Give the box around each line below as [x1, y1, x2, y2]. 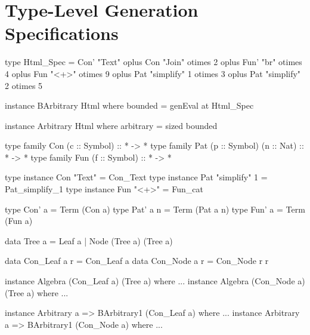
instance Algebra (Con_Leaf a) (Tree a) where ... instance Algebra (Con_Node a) [5, 275, 305, 287]
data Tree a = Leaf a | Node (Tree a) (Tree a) [5, 234, 173, 247]
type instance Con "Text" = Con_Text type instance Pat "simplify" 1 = [5, 171, 268, 183]
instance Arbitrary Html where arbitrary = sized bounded [5, 119, 218, 131]
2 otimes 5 [5, 79, 43, 91]
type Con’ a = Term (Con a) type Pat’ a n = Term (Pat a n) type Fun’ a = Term [5, 202, 305, 215]
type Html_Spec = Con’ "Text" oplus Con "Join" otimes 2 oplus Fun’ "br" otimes [5, 56, 302, 68]
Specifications [5, 21, 119, 45]
